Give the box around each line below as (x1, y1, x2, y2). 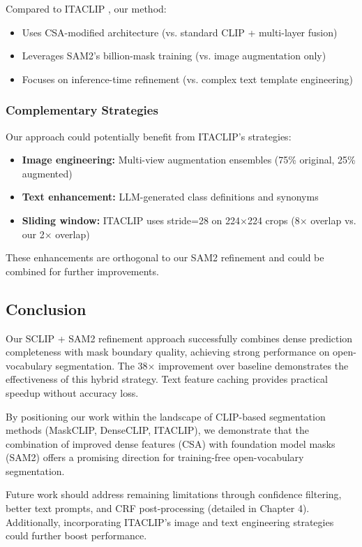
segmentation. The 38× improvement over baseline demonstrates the (55, 358, 349, 372)
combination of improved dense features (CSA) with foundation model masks (6, 436, 335, 451)
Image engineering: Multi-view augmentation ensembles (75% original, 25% (22, 152, 356, 167)
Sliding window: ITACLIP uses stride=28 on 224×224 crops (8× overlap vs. (22, 212, 356, 227)
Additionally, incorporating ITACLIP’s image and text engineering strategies (6, 514, 334, 529)
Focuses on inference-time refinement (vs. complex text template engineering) (22, 71, 353, 86)
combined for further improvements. (6, 263, 159, 278)
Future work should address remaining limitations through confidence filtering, (6, 487, 342, 502)
